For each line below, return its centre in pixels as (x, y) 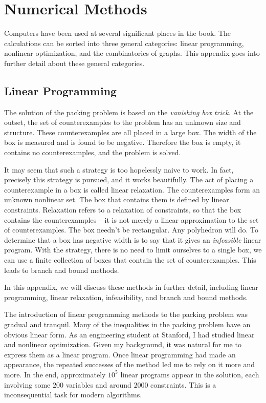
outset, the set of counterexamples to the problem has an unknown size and (123, 122)
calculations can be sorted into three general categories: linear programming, (124, 43)
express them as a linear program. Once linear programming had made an (120, 354)
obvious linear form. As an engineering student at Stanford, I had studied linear (129, 334)
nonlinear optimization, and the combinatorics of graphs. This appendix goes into (132, 53)
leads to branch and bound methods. (62, 270)
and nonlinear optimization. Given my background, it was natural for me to (123, 344)
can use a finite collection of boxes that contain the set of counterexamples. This (130, 260)
